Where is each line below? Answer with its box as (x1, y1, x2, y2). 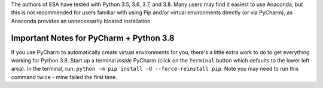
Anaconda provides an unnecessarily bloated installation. (11, 17, 153, 24)
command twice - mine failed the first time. (11, 73, 118, 80)
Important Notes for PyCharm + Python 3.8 (11, 33, 175, 43)
